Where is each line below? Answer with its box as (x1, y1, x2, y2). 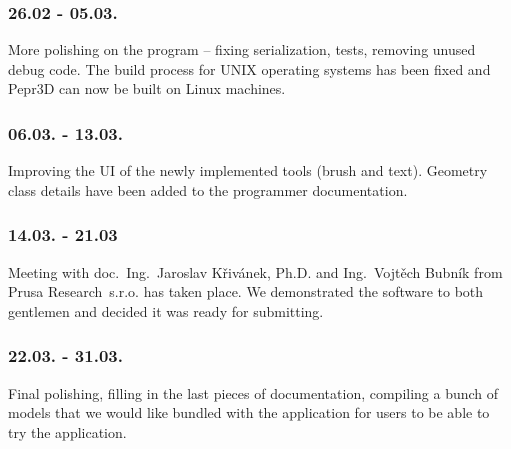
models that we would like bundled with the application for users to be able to (8, 402, 490, 423)
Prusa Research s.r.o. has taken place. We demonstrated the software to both (8, 281, 484, 302)
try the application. (8, 421, 127, 442)
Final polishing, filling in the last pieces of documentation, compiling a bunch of (8, 382, 499, 403)
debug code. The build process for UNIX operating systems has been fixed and (8, 58, 491, 79)
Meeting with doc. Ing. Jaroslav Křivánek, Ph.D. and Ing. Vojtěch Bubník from (8, 261, 503, 282)
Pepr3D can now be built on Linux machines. (8, 78, 286, 99)
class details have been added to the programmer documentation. (8, 179, 408, 200)
